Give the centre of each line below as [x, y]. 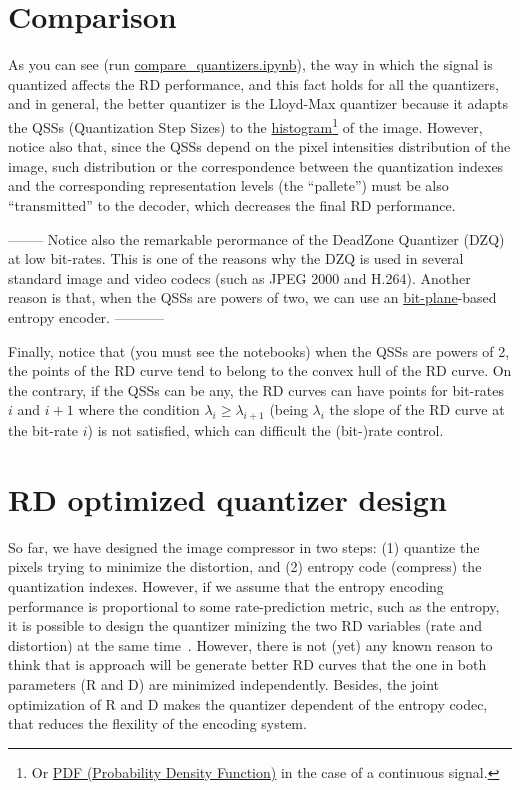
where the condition [139, 409]
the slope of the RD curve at [417, 409]
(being [288, 409]
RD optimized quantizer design [227, 498]
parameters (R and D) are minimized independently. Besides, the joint [224, 683]
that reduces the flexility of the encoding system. [157, 723]
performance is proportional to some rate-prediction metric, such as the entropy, [254, 605]
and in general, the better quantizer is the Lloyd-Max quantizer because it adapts [258, 103]
